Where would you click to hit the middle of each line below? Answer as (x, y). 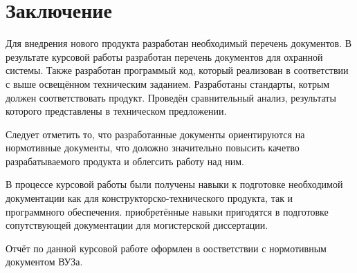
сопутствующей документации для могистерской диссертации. (137, 225)
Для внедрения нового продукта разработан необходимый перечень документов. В (179, 43)
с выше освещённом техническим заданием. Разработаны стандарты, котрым (168, 83)
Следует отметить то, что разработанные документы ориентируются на (155, 134)
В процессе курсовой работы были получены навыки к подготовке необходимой (174, 184)
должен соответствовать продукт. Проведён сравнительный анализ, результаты (171, 97)
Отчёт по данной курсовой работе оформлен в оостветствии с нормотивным (166, 248)
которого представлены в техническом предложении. (116, 111)
